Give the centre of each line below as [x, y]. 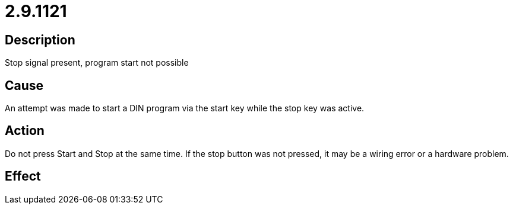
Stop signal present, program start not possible [97, 63]
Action [25, 131]
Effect [23, 176]
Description [40, 40]
